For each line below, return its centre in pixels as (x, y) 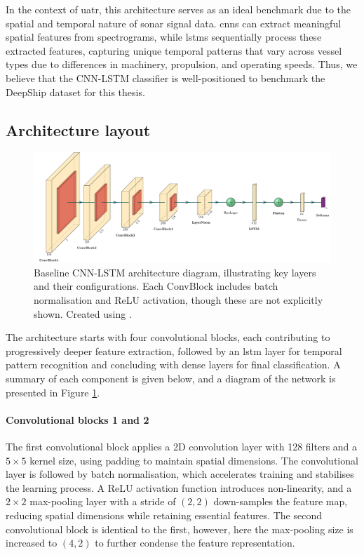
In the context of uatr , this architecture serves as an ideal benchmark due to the (178, 9)
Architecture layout (78, 129)
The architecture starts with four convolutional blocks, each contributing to (168, 337)
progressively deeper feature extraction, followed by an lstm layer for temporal (174, 350)
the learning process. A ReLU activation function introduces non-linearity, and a (179, 487)
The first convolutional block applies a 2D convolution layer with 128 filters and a (182, 447)
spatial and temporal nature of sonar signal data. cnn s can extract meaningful (174, 23)
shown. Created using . (83, 313)
